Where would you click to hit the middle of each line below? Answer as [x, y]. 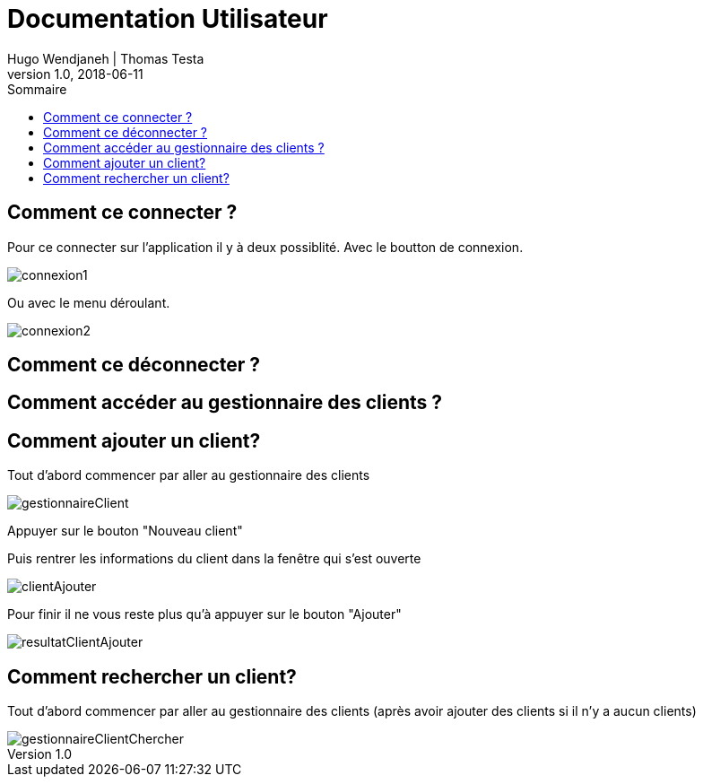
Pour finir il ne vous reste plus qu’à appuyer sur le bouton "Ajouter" [204, 614]
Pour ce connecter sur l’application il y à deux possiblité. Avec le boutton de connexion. [265, 247]
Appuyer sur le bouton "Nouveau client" [125, 531]
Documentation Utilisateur [168, 19]
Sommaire [37, 89]
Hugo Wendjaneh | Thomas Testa [106, 58]
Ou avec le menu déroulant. [89, 302]
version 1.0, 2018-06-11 [75, 74]
